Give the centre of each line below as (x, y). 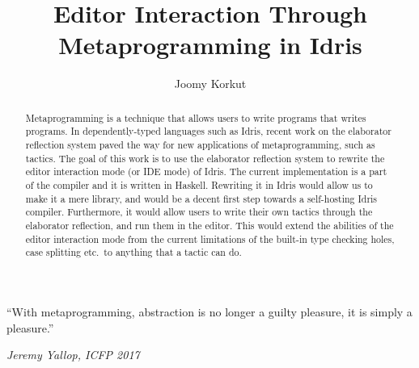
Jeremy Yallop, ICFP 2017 (73, 355)
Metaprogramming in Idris (210, 45)
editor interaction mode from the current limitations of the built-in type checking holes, (210, 238)
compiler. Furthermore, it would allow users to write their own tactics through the (199, 212)
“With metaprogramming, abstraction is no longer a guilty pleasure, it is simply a (209, 311)
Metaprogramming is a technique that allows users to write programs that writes (196, 117)
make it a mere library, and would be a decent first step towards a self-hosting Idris (201, 198)
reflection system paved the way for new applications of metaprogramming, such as (200, 145)
